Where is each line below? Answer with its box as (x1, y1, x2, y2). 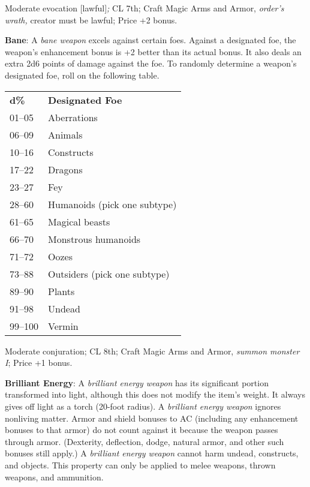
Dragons (48, 162, 83, 176)
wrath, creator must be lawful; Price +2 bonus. (5, 13, 177, 26)
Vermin (48, 318, 79, 333)
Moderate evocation (5, 2, 77, 14)
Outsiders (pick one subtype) (48, 266, 170, 281)
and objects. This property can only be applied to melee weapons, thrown (5, 458, 276, 471)
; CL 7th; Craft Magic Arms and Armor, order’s (107, 2, 284, 14)
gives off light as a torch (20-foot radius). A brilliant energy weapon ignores (5, 399, 281, 412)
